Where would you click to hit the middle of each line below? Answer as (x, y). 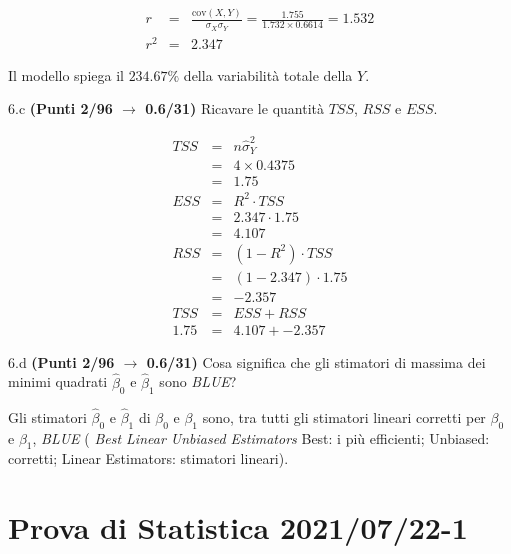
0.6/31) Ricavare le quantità (234, 108)
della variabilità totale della (268, 74)
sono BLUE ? (198, 381)
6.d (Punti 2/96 (61, 361)
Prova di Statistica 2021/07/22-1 (238, 527)
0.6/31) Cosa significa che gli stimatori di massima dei (316, 361)
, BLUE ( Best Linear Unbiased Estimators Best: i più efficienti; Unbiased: (261, 437)
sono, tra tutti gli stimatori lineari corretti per (344, 416)
